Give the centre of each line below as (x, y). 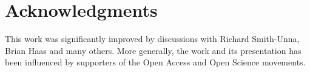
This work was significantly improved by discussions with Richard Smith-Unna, (152, 39)
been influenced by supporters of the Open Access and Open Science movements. (155, 62)
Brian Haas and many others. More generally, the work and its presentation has (153, 50)
